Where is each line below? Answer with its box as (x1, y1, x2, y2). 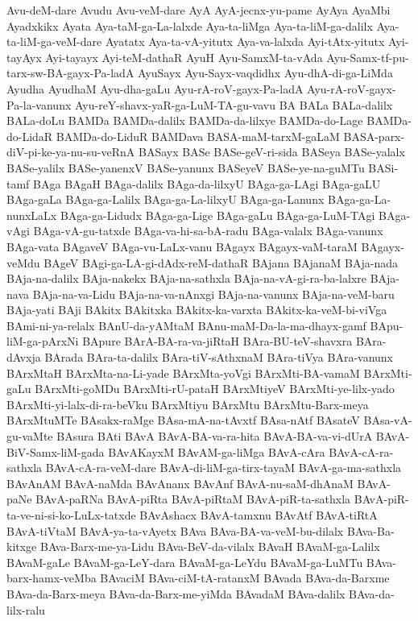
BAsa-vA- (363, 412, 412, 428)
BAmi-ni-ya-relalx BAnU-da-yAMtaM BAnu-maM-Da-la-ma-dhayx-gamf (6, 317, 366, 333)
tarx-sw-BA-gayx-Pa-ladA (6, 64, 135, 81)
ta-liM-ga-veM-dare (6, 33, 102, 50)
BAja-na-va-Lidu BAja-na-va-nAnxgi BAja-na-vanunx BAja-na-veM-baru (32, 285, 395, 302)
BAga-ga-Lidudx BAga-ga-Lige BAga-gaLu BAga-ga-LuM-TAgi (60, 206, 375, 223)
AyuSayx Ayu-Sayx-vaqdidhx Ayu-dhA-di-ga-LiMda (138, 64, 393, 81)
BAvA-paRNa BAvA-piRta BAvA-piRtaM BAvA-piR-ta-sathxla (35, 491, 351, 507)
